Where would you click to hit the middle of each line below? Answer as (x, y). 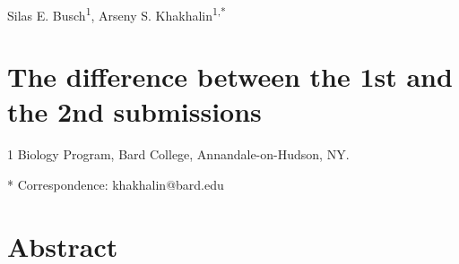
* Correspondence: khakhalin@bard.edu (116, 184)
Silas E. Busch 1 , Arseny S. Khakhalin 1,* (117, 13)
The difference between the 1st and (230, 77)
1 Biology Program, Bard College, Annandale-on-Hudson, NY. (178, 154)
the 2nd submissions (134, 111)
